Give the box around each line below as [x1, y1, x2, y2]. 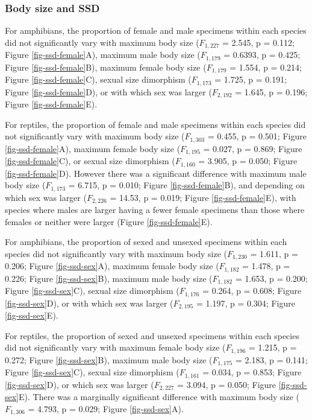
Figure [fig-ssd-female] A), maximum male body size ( [5, 48, 201, 61]
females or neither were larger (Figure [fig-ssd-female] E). [5, 215, 213, 227]
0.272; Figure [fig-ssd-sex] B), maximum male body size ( [5, 353, 213, 366]
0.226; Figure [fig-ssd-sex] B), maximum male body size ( [5, 272, 213, 284]
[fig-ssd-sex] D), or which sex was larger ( [5, 378, 154, 390]
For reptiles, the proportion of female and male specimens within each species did [5, 118, 306, 130]
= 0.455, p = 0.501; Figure [207, 130, 307, 142]
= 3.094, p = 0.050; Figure [177, 378, 276, 390]
